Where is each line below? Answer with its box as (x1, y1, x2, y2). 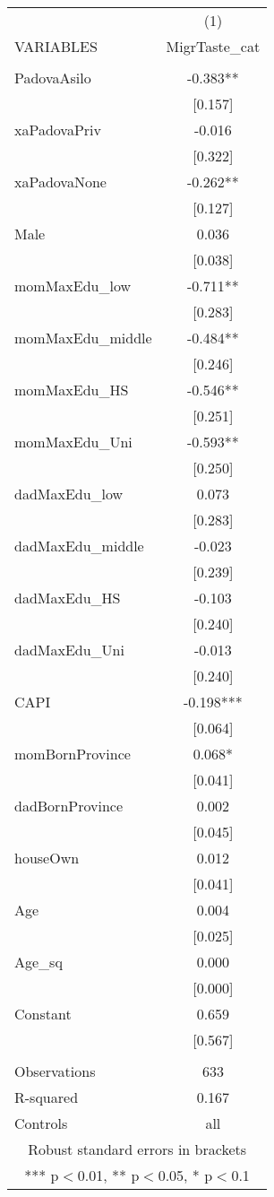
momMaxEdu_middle (14, 327, 152, 348)
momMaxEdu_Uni (14, 431, 133, 452)
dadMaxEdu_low (14, 483, 124, 504)
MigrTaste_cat (166, 36, 261, 56)
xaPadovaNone (14, 171, 107, 192)
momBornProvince (14, 743, 131, 764)
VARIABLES (14, 36, 98, 56)
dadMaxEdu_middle (14, 535, 144, 556)
